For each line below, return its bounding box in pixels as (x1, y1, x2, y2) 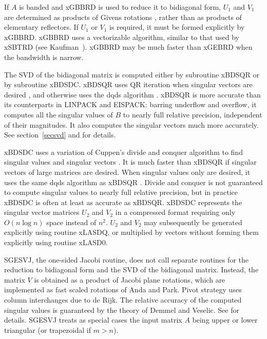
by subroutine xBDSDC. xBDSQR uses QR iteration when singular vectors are (4, 79, 253, 90)
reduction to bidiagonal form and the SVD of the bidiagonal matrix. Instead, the (4, 264, 259, 275)
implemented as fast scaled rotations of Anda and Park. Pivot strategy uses (4, 284, 242, 295)
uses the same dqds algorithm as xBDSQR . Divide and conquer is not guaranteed (4, 176, 263, 187)
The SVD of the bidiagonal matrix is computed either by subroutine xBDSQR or (4, 69, 259, 79)
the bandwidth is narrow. (4, 51, 84, 62)
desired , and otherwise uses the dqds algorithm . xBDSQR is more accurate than (4, 89, 261, 99)
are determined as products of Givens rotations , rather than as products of (4, 11, 242, 22)
